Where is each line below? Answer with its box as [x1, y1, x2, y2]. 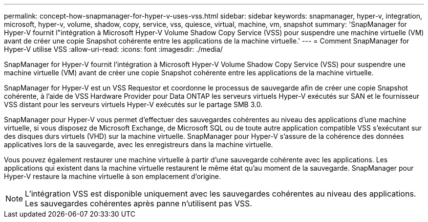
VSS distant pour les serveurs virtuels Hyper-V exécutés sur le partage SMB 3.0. [4, 100, 263, 109]
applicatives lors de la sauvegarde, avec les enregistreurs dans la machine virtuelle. [4, 140, 273, 149]
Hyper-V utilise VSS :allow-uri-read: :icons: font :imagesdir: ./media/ [4, 45, 223, 53]
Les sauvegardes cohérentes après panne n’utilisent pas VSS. [25, 199, 252, 208]
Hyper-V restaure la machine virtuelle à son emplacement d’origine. [4, 172, 221, 180]
